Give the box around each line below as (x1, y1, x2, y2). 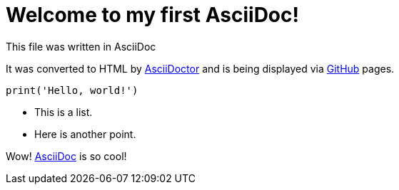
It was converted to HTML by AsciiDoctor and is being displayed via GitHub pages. (6, 62, 395, 75)
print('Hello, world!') (6, 84, 138, 96)
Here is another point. (34, 127, 136, 140)
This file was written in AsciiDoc (6, 40, 156, 53)
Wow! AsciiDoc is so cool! (6, 149, 127, 162)
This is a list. (34, 105, 93, 118)
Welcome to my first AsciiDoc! (6, 3, 299, 27)
